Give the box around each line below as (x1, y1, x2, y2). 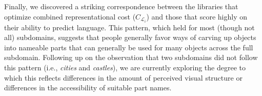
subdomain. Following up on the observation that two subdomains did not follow (4, 52, 258, 63)
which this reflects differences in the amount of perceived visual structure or (4, 72, 243, 83)
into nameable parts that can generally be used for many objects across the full (4, 42, 253, 52)
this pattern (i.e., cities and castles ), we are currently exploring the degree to (4, 62, 246, 73)
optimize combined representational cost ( (4, 11, 136, 22)
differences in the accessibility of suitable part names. (4, 82, 172, 93)
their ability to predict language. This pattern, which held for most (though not (4, 22, 255, 32)
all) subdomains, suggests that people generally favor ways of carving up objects (4, 32, 256, 43)
